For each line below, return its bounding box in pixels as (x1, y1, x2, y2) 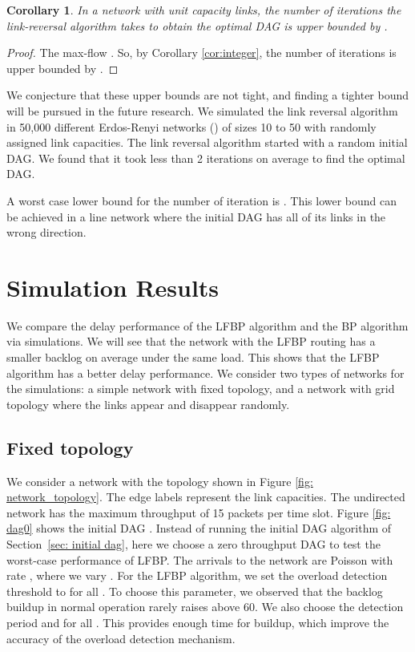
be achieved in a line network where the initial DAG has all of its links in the (6, 208, 386, 225)
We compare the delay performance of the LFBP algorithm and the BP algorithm (6, 317, 409, 334)
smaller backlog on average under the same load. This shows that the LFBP (6, 349, 380, 366)
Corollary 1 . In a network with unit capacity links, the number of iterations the (6, 2, 401, 18)
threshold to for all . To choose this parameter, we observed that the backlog (6, 582, 383, 599)
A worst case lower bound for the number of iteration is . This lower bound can (6, 192, 397, 209)
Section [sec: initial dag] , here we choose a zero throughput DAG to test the (6, 535, 381, 552)
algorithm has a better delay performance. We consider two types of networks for (6, 364, 405, 381)
